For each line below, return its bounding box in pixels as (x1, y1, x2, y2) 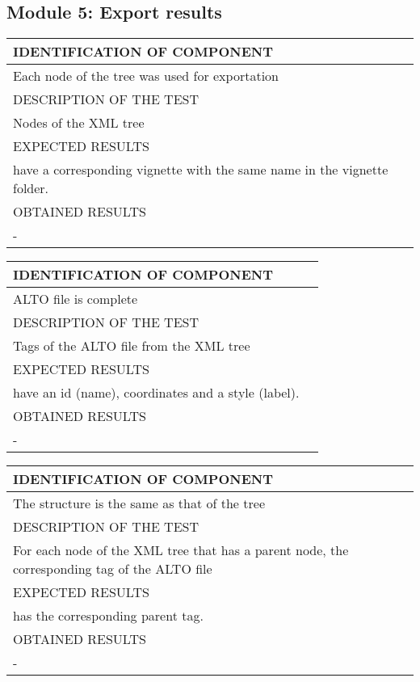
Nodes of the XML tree (13, 113, 145, 133)
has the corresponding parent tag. (13, 606, 204, 625)
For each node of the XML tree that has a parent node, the (13, 541, 349, 560)
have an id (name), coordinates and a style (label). (13, 383, 300, 402)
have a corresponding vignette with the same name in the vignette (13, 160, 388, 179)
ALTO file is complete (13, 289, 138, 309)
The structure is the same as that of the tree (13, 494, 265, 513)
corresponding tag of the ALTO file (13, 559, 212, 579)
